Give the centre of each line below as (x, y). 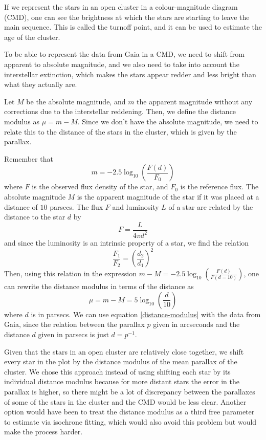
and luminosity (136, 206)
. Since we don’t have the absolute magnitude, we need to (168, 121)
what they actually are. (41, 84)
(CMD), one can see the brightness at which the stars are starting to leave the (127, 17)
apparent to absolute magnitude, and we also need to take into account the (122, 64)
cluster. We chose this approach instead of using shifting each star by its (117, 371)
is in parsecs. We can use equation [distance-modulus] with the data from (146, 314)
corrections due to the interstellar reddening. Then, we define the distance (120, 111)
